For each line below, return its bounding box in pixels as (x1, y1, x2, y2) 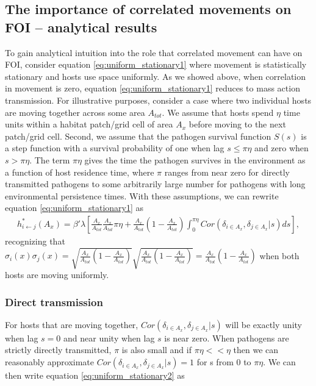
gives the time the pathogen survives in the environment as (84, 153, 306, 166)
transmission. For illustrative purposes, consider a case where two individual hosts (5, 93, 312, 106)
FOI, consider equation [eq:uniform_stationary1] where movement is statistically (5, 58, 307, 71)
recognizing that (5, 234, 65, 247)
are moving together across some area (5, 105, 145, 118)
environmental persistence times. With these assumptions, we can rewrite (5, 189, 279, 202)
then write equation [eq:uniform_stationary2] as (5, 369, 185, 382)
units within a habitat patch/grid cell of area (5, 118, 173, 130)
